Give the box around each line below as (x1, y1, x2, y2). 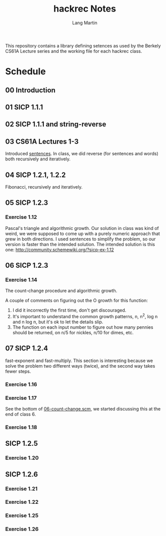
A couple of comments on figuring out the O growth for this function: (5, 297, 148, 304)
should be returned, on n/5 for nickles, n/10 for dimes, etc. (12, 329, 134, 335)
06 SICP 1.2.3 (5, 261, 48, 270)
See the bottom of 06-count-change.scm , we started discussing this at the (5, 405, 161, 411)
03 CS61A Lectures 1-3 (5, 137, 79, 146)
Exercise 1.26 (5, 525, 39, 532)
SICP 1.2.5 (5, 439, 38, 448)
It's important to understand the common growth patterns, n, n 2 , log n (12, 313, 158, 319)
